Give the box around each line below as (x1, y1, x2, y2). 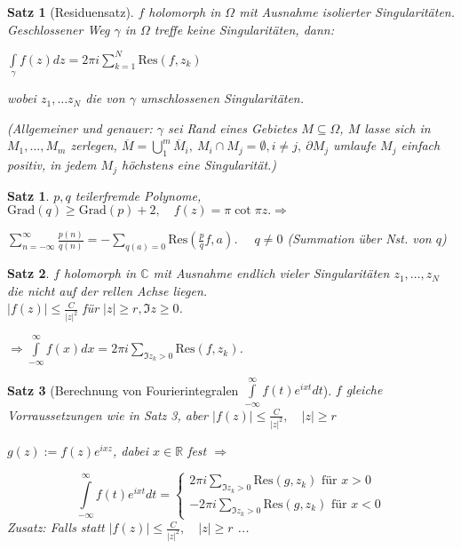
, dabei (112, 441, 149, 459)
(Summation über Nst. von (287, 229, 432, 248)
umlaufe (333, 136, 377, 155)
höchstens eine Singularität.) (122, 155, 277, 174)
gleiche (346, 380, 383, 399)
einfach (401, 136, 441, 155)
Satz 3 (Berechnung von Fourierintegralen (7, 380, 239, 399)
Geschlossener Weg (7, 20, 110, 38)
